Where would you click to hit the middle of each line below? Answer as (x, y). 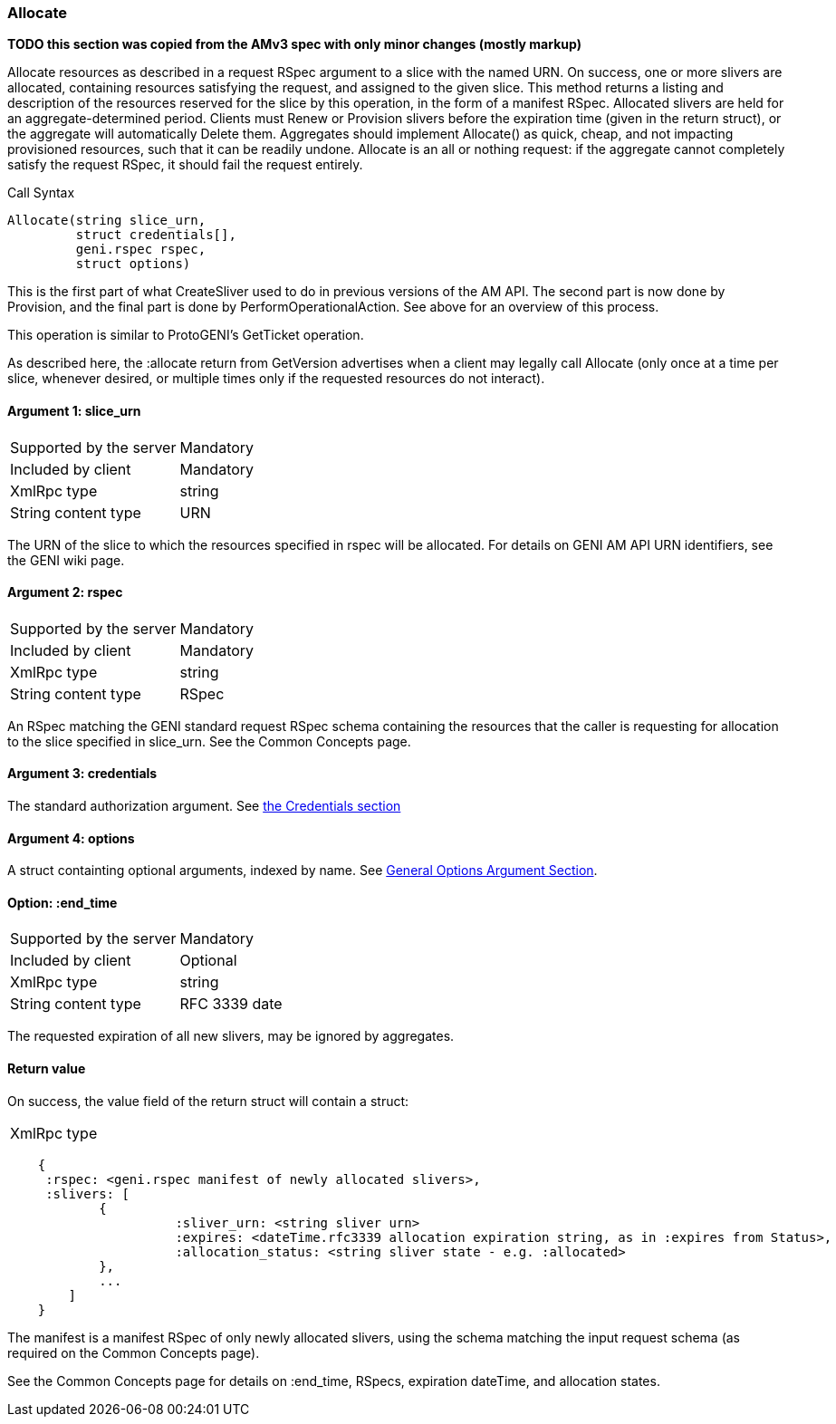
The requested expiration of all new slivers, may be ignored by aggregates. (231, 1036)
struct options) (133, 264)
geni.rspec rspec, (141, 250)
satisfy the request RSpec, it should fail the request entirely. (185, 165)
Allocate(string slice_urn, (107, 221)
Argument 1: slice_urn (74, 410)
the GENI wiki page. (66, 560)
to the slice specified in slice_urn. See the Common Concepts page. (209, 741)
